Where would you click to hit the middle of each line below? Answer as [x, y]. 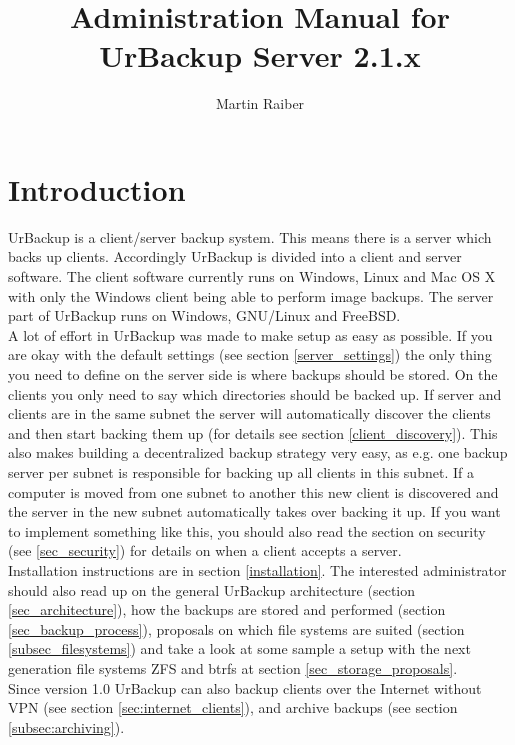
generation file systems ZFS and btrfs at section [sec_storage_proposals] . [233, 667]
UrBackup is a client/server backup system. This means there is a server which [250, 236]
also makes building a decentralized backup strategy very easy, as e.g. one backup [258, 452]
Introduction [97, 188]
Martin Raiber [260, 103]
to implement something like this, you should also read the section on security [247, 530]
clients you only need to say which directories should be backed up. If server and [255, 393]
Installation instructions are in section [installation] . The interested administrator [257, 569]
